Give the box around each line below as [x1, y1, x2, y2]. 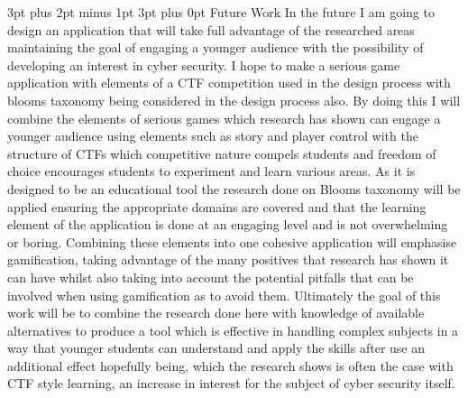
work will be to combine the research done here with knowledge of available [7, 303, 425, 322]
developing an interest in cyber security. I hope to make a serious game [7, 55, 400, 74]
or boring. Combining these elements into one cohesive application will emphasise [7, 232, 457, 251]
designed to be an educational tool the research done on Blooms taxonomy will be [7, 179, 461, 198]
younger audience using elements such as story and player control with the [7, 126, 418, 145]
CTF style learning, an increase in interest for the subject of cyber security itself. [7, 374, 455, 393]
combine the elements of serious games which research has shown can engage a [7, 108, 441, 127]
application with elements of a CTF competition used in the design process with [7, 73, 451, 92]
